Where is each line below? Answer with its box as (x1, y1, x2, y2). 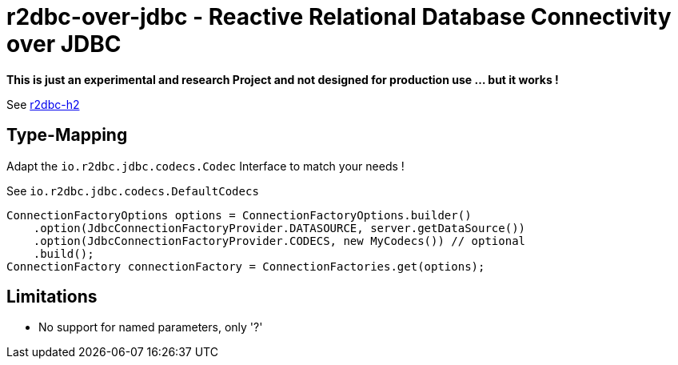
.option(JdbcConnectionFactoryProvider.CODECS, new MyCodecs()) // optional (33, 234, 526, 247)
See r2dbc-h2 (6, 97, 80, 111)
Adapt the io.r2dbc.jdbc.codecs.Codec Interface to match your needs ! (6, 158, 405, 173)
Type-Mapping (6, 125, 128, 146)
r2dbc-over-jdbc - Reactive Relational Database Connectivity (6, 3, 672, 30)
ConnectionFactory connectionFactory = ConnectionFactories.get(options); (6, 259, 485, 273)
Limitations (6, 287, 98, 307)
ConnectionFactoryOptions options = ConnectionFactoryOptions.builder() (6, 208, 472, 222)
